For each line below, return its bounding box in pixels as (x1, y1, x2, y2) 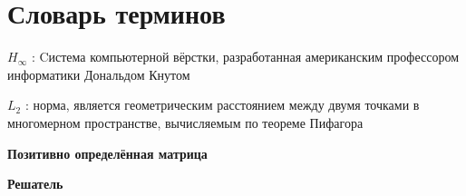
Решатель (7, 174, 63, 193)
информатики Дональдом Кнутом (7, 64, 190, 83)
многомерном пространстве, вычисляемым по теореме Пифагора (7, 113, 364, 132)
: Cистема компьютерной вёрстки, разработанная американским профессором (31, 47, 459, 66)
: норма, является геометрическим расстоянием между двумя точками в (24, 95, 420, 114)
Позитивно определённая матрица (7, 143, 208, 162)
